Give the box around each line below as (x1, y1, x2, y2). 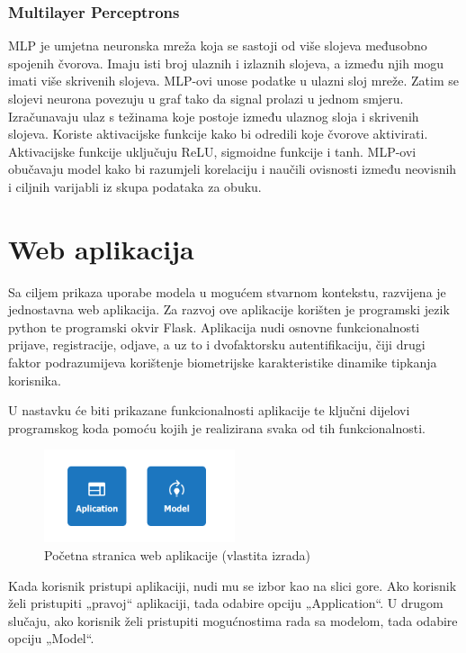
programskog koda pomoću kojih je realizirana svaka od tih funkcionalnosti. (8, 418, 426, 437)
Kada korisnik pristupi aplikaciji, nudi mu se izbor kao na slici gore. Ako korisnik (8, 576, 457, 594)
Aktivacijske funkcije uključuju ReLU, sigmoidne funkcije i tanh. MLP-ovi (8, 141, 417, 160)
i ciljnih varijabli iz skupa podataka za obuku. (8, 177, 262, 195)
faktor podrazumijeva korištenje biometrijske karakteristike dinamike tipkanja (8, 353, 437, 372)
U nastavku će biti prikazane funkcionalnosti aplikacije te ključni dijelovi (8, 401, 410, 420)
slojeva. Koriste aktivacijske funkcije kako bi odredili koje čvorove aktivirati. (8, 124, 428, 143)
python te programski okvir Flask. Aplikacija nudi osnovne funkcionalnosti (8, 317, 420, 336)
